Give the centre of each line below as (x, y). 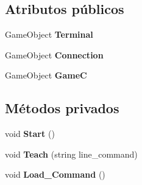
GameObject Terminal (49, 34)
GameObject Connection (54, 54)
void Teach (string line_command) (71, 154)
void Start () (30, 134)
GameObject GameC (46, 75)
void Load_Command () (55, 174)
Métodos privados (62, 108)
